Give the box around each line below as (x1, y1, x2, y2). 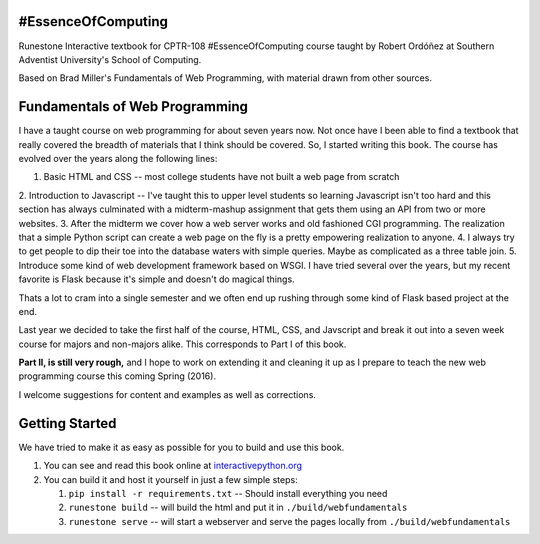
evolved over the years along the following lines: (18, 152, 218, 164)
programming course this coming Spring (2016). (18, 370, 217, 382)
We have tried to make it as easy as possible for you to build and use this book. (18, 441, 345, 453)
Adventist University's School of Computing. (18, 53, 202, 65)
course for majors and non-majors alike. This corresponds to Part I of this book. (18, 338, 347, 350)
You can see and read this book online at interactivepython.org (43, 460, 303, 472)
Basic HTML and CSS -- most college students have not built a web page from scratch (43, 171, 400, 183)
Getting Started (18, 415, 117, 432)
